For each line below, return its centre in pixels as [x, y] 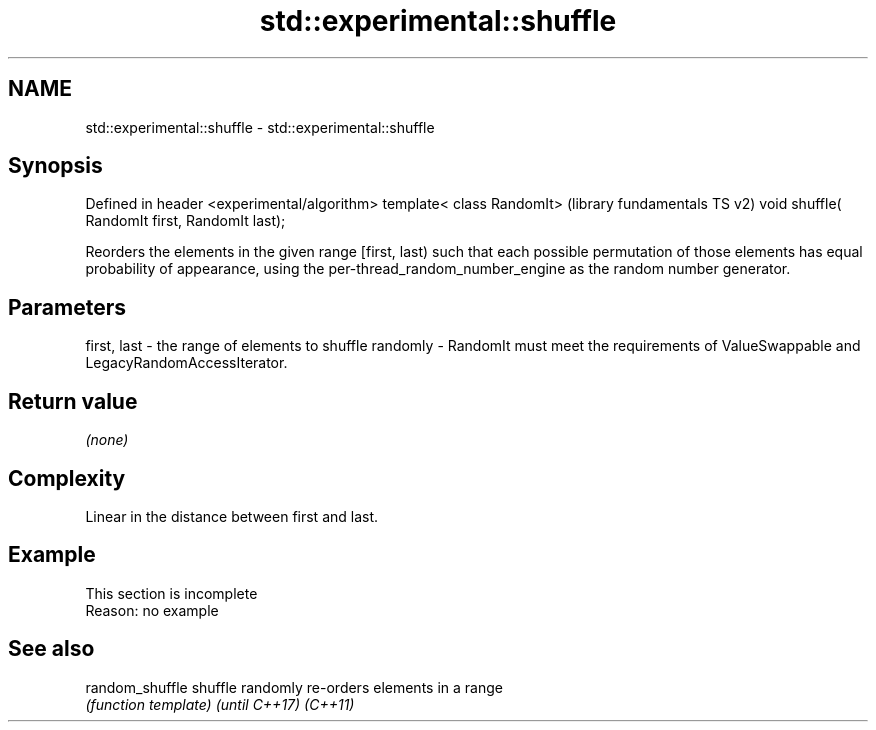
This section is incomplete [171, 593]
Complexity [67, 478]
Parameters [67, 307]
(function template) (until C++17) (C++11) [220, 704]
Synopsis [55, 166]
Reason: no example [152, 610]
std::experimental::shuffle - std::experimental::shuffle [260, 127]
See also [51, 649]
